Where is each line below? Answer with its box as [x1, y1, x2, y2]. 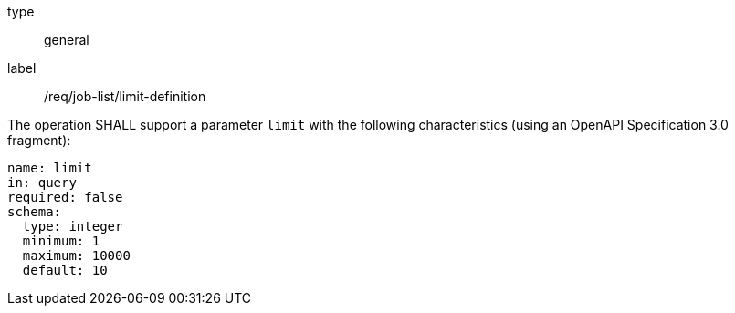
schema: [7, 204, 62, 219]
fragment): [7, 132, 71, 148]
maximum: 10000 [22, 248, 131, 263]
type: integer [22, 219, 123, 234]
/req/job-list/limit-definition [44, 89, 206, 104]
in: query [7, 175, 77, 190]
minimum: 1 [22, 234, 100, 248]
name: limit [7, 161, 92, 175]
